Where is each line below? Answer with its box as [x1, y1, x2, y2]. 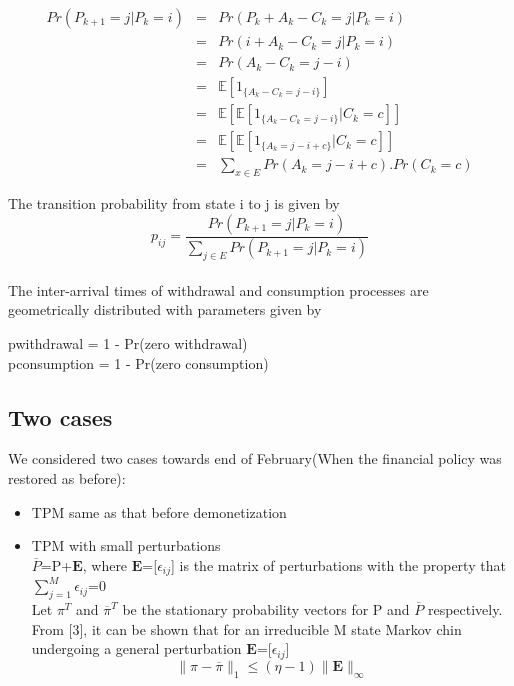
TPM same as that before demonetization [31, 501, 287, 522]
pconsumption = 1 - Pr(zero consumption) [8, 352, 269, 373]
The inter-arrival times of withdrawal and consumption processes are [8, 279, 429, 300]
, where [82, 554, 128, 575]
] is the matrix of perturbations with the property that [171, 554, 506, 575]
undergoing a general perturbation [31, 638, 242, 659]
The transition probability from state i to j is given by [8, 193, 340, 214]
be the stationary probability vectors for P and [122, 599, 410, 620]
